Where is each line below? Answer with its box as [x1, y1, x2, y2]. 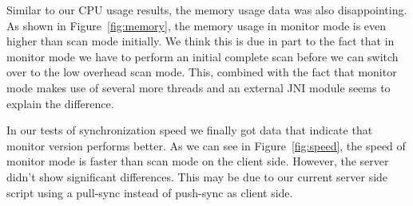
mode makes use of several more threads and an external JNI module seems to [6, 79, 391, 95]
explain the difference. [6, 95, 114, 111]
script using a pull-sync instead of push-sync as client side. [6, 184, 293, 200]
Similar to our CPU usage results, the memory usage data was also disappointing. [6, 2, 407, 17]
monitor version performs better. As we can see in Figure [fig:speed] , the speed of [6, 137, 406, 154]
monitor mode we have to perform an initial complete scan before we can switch [6, 48, 399, 64]
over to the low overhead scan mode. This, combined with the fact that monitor [6, 64, 397, 80]
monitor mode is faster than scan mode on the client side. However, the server [6, 153, 389, 169]
